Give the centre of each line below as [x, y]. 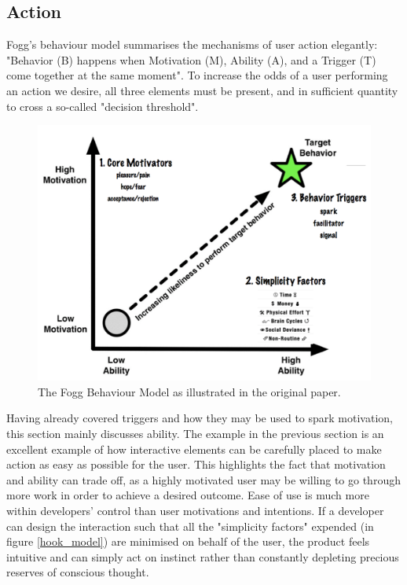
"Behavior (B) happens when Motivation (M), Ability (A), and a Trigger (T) [191, 59]
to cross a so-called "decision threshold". [103, 106]
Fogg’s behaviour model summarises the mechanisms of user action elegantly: [192, 44]
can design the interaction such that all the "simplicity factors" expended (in [190, 526]
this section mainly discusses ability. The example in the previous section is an [195, 433]
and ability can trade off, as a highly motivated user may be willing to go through [203, 479]
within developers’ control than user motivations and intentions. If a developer [195, 510]
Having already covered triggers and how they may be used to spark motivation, [200, 418]
